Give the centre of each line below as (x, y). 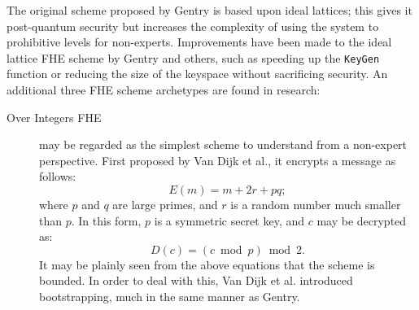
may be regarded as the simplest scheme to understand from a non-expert (223, 144)
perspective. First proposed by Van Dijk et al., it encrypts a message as (218, 160)
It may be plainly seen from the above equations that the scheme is (207, 264)
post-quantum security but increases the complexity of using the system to (193, 26)
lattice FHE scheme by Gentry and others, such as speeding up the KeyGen (193, 57)
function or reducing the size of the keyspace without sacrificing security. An (197, 74)
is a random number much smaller (316, 204)
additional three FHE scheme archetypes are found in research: (164, 90)
